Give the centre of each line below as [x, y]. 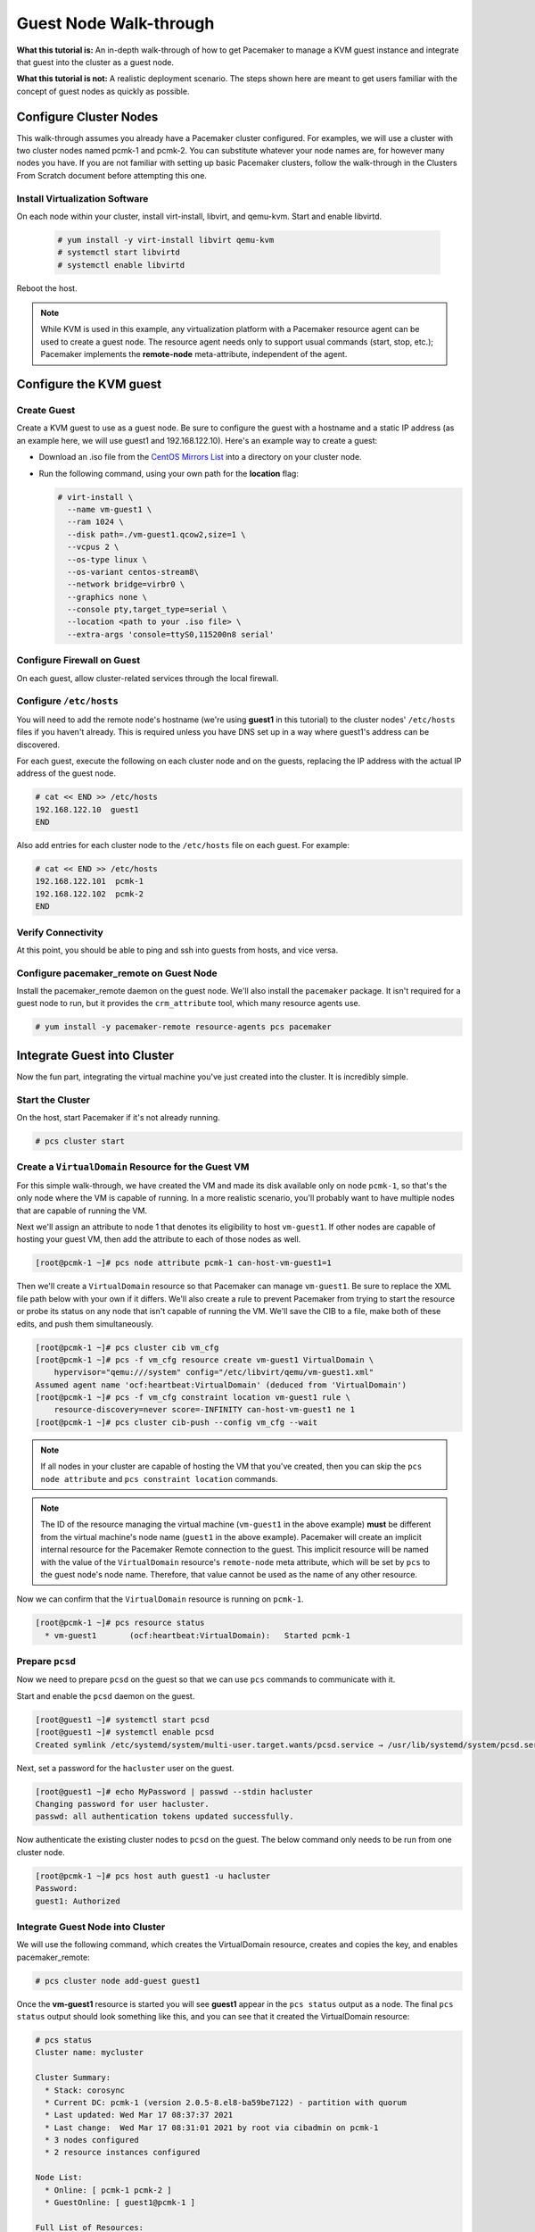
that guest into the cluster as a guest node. [95, 62]
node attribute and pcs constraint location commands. [159, 1478]
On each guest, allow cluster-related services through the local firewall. [148, 678]
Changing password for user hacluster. [122, 1804]
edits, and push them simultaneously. [85, 1324]
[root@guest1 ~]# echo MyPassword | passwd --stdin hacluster [174, 1791]
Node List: [59, 2178]
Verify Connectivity [60, 932]
